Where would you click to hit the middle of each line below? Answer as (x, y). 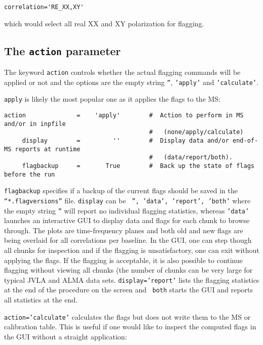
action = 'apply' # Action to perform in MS (124, 115)
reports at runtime (48, 149)
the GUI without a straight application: (66, 336)
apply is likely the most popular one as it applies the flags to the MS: (112, 99)
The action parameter (63, 50)
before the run (30, 174)
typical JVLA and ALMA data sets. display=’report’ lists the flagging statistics (132, 279)
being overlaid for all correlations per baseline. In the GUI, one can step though (128, 240)
